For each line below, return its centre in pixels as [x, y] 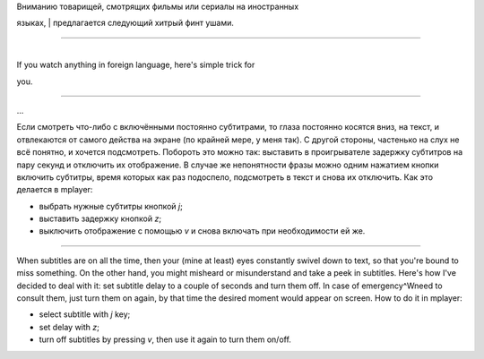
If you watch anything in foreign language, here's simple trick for [136, 65]
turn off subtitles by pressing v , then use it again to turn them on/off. [165, 339]
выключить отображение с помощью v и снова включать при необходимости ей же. [202, 231]
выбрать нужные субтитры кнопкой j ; [111, 206]
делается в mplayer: [55, 190]
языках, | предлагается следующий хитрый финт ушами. [125, 23]
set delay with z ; [69, 327]
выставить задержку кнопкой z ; [100, 218]
